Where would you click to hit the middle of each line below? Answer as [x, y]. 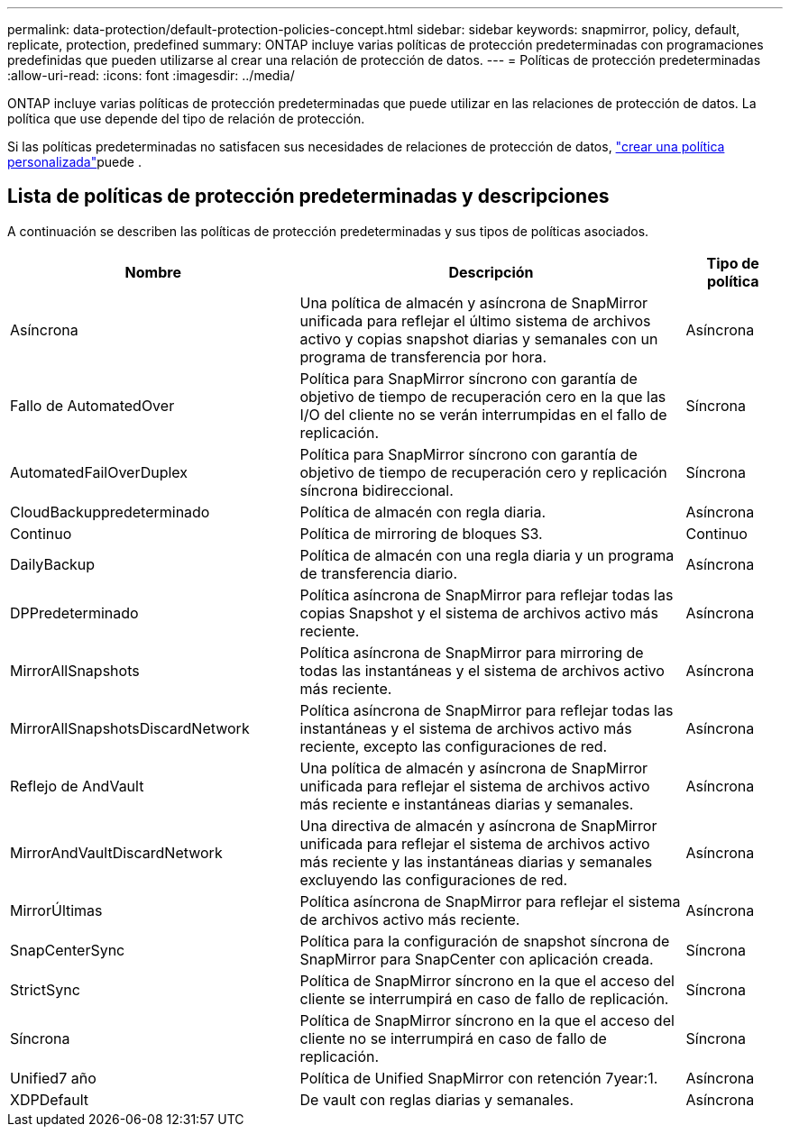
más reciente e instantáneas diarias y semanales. [467, 804]
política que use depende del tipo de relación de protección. [186, 119]
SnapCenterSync [68, 950]
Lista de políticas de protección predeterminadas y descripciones [308, 197]
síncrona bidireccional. [377, 490]
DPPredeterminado [74, 613]
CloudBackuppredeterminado [110, 512]
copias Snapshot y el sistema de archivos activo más [479, 613]
